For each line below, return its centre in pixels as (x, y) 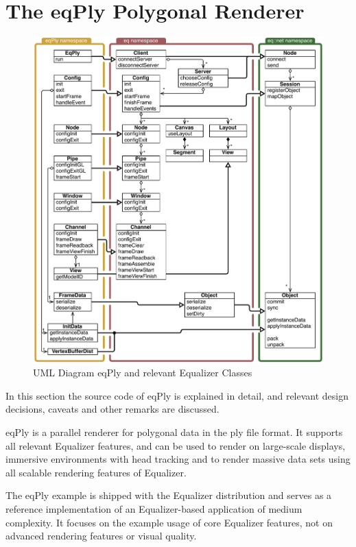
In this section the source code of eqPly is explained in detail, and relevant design (177, 395)
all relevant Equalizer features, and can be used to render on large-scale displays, (176, 445)
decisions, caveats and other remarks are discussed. (112, 409)
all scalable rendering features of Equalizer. (96, 472)
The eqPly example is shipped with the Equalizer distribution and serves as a (169, 495)
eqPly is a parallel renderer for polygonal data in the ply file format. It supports (174, 432)
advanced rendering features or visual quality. (101, 536)
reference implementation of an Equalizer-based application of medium (154, 509)
